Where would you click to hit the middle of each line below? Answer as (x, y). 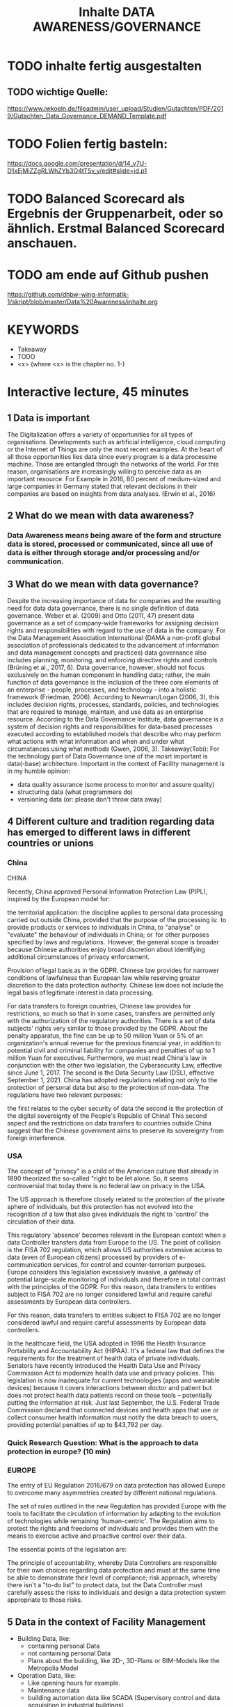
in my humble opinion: (39, 771)
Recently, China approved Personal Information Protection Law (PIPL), (107, 891)
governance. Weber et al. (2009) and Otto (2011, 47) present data (101, 616)
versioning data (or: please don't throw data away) (89, 800)
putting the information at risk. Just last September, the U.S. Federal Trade (114, 1403)
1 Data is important (49, 418)
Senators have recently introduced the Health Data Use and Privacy (104, 1366)
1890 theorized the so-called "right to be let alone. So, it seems (98, 1178)
